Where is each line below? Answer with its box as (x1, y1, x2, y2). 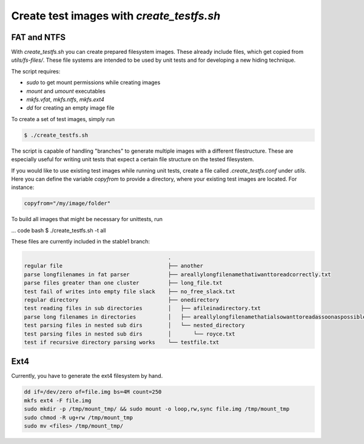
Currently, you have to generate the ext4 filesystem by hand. (11, 373, 163, 380)
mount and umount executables (26, 87, 106, 94)
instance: (11, 184, 35, 191)
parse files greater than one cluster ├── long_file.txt (24, 279, 223, 287)
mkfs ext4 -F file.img (24, 397, 92, 404)
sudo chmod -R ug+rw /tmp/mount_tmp (24, 414, 133, 421)
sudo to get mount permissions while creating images (26, 79, 161, 86)
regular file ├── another (24, 262, 203, 270)
